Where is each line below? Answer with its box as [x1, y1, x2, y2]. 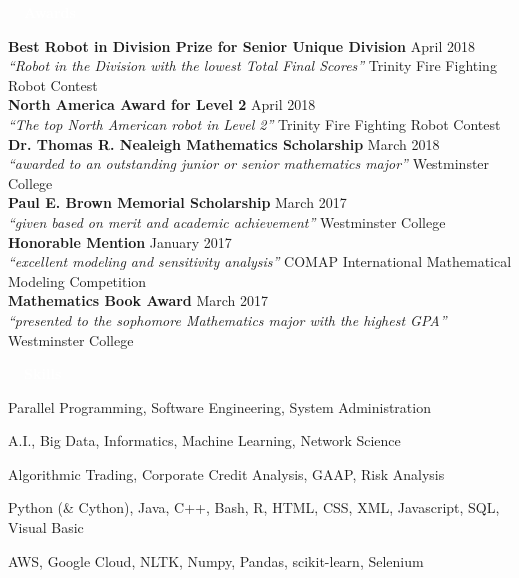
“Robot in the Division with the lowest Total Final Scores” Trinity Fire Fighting [8, 55, 497, 76]
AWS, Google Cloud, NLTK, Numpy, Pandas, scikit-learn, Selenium [8, 550, 424, 571]
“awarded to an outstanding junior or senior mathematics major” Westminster [8, 153, 490, 174]
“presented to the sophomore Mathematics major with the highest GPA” [8, 309, 447, 330]
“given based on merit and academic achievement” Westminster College [8, 211, 446, 232]
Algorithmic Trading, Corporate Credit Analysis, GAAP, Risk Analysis [8, 463, 445, 484]
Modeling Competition [8, 270, 147, 291]
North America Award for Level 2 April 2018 [8, 94, 316, 115]
